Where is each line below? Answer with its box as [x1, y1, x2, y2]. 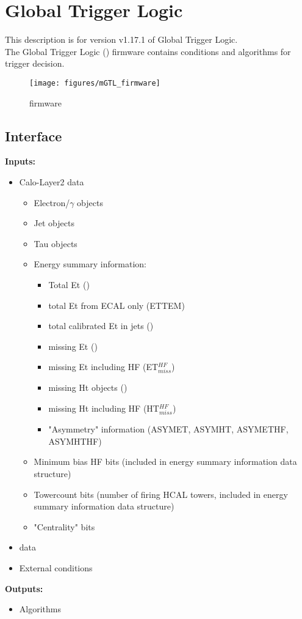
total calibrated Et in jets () [48, 319, 154, 332]
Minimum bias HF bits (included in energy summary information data [34, 455, 297, 468]
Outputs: [5, 582, 43, 595]
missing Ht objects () [48, 381, 128, 394]
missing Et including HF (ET [48, 360, 159, 373]
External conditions [19, 561, 93, 574]
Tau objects [34, 237, 77, 250]
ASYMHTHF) [48, 434, 102, 447]
